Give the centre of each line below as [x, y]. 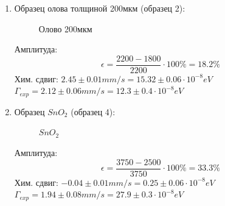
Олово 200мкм [65, 28]
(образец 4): [93, 111]
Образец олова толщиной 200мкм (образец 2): [100, 8]
